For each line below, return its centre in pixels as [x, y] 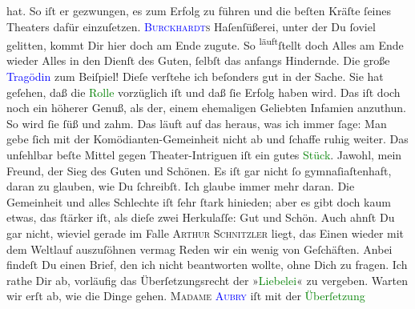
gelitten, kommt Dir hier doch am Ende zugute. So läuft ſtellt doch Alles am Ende [205, 44]
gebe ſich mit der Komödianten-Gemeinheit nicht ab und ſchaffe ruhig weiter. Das [207, 139]
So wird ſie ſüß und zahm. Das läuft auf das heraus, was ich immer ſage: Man [197, 123]
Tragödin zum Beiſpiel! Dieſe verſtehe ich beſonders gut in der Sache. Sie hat [195, 76]
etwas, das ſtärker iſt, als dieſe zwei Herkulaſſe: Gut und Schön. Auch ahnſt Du [201, 217]
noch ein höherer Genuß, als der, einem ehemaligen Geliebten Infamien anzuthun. [206, 108]
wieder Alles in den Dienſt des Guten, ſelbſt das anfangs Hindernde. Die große [198, 60]
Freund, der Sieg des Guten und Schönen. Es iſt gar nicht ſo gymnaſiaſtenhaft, [199, 170]
